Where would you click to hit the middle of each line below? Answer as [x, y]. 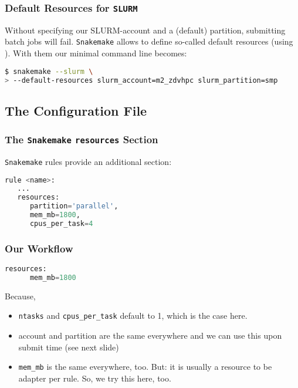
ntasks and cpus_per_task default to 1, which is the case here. [133, 316]
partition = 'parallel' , [74, 206]
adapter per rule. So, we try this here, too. [95, 378]
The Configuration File [76, 110]
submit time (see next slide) [69, 347]
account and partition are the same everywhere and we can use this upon [150, 335]
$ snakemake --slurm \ [49, 71]
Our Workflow [39, 248]
